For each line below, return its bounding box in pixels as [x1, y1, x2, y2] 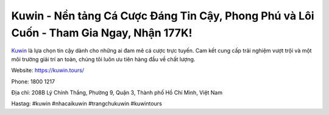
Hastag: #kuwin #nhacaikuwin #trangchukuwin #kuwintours [11, 100, 163, 107]
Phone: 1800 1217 [11, 77, 55, 85]
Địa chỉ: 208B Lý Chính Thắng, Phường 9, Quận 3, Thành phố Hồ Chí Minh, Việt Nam [11, 88, 222, 96]
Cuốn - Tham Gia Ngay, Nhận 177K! [11, 26, 193, 39]
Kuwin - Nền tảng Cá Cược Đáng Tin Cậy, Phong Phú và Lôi [11, 9, 314, 22]
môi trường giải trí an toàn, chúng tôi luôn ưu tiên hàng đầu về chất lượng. [11, 55, 196, 63]
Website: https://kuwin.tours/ [11, 67, 85, 74]
